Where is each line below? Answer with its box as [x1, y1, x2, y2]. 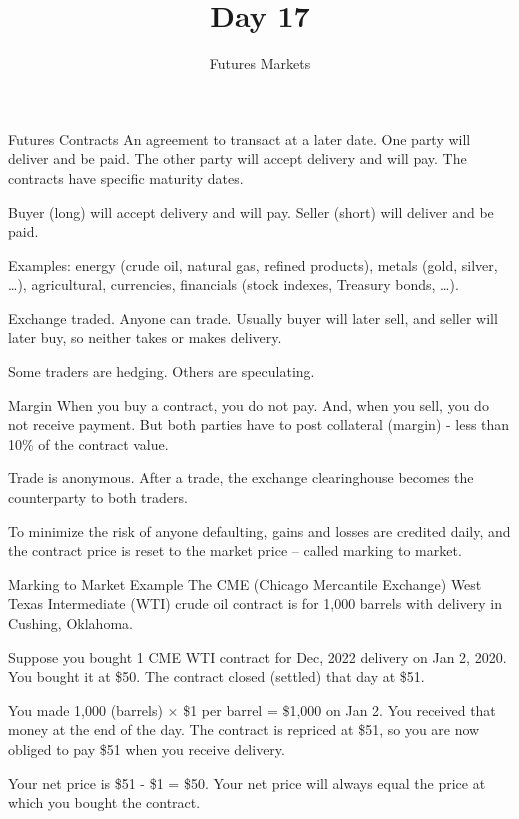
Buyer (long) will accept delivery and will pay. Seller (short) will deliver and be [8, 201, 494, 222]
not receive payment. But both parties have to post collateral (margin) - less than [8, 414, 510, 435]
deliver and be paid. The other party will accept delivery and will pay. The [8, 148, 467, 169]
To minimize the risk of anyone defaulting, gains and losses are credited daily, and [8, 520, 511, 541]
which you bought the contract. [8, 792, 201, 813]
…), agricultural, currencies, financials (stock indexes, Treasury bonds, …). [8, 274, 459, 295]
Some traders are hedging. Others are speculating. [8, 361, 315, 382]
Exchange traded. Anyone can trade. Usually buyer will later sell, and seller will [8, 307, 498, 328]
